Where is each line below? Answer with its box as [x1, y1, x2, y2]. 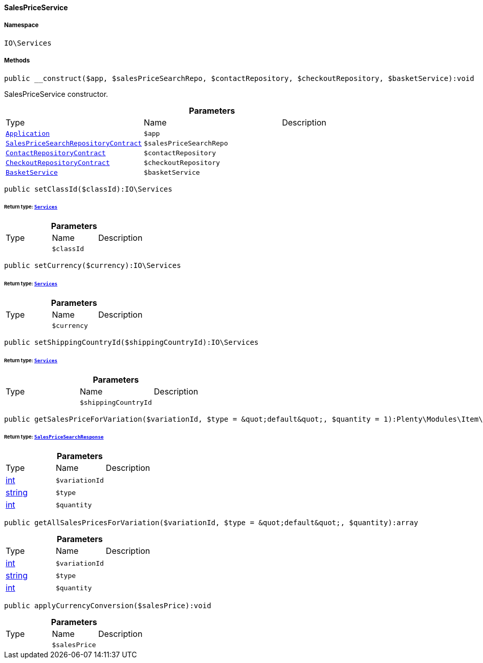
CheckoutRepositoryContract [6, 158, 110, 167]
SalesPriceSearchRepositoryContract [6, 139, 142, 147]
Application [6, 129, 50, 137]
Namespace [4, 22, 39, 29]
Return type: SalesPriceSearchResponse [4, 434, 104, 440]
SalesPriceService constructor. [4, 89, 108, 98]
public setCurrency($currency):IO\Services [4, 261, 181, 270]
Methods [4, 57, 30, 65]
